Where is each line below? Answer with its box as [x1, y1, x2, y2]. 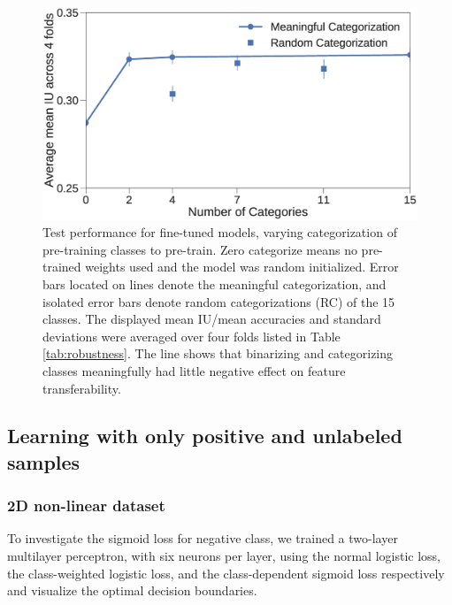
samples [7, 448, 80, 475]
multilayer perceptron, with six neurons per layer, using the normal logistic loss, [7, 547, 441, 565]
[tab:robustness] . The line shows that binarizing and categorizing [42, 344, 394, 363]
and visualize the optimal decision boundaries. [7, 581, 257, 600]
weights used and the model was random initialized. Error [85, 257, 399, 276]
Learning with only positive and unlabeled [7, 422, 402, 449]
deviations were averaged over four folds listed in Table [42, 326, 341, 345]
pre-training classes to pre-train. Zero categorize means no [42, 240, 357, 258]
